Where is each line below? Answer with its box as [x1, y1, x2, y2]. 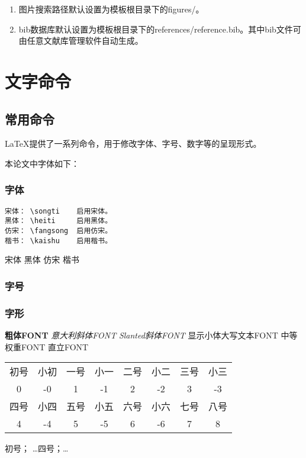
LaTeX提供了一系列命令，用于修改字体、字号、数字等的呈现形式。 [5, 137, 262, 150]
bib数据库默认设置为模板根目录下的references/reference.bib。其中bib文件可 [18, 22, 301, 35]
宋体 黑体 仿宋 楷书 [5, 253, 80, 266]
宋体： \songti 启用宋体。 [5, 207, 112, 215]
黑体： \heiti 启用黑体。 [5, 217, 112, 225]
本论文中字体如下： [5, 157, 79, 169]
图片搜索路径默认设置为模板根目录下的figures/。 [18, 3, 204, 15]
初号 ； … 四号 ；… [5, 442, 69, 454]
